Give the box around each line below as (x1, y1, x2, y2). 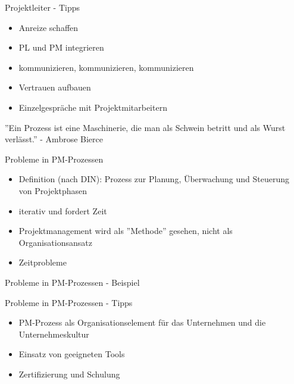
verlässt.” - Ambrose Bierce (5, 133, 103, 145)
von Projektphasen (18, 184, 87, 196)
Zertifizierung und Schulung (18, 367, 120, 380)
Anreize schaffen (18, 21, 79, 33)
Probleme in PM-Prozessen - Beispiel (5, 276, 140, 288)
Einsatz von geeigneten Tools (18, 348, 125, 360)
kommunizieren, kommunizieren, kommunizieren (18, 61, 194, 73)
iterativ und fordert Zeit (18, 204, 107, 217)
